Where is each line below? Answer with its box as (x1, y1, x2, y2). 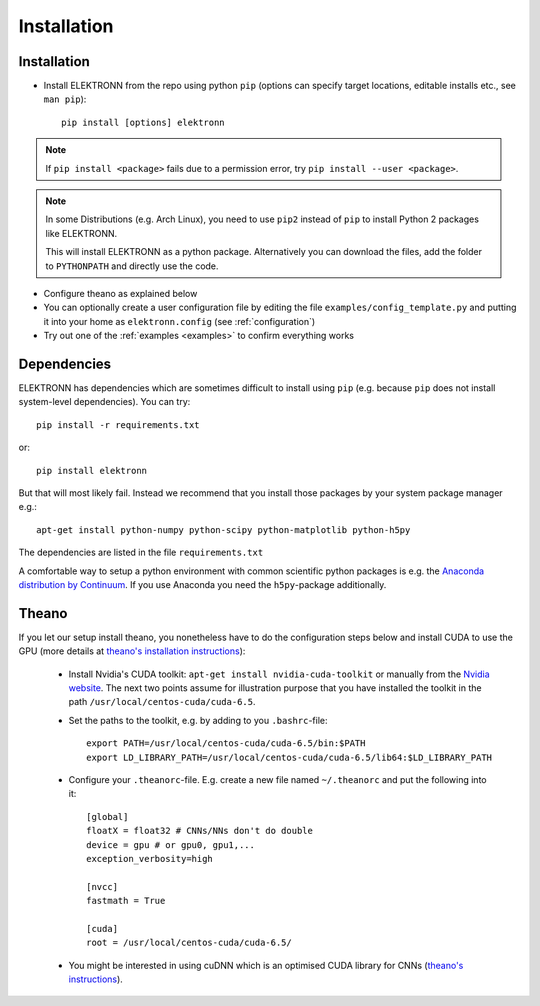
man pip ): (43, 93, 87, 105)
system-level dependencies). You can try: (18, 396, 191, 408)
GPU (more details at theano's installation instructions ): (18, 645, 246, 657)
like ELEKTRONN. (45, 227, 118, 239)
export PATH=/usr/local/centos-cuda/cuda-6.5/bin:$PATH (86, 738, 366, 749)
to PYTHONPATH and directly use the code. (45, 260, 219, 272)
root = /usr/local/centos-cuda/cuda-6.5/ (86, 937, 292, 949)
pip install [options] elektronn (61, 116, 225, 128)
